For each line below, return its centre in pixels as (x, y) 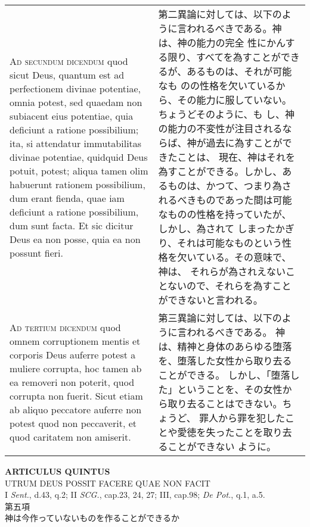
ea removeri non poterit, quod (72, 382)
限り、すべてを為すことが (224, 57)
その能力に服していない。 (235, 100)
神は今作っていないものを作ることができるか (92, 518)
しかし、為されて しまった (217, 228)
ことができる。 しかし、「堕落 (224, 375)
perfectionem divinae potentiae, (75, 88)
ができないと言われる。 (210, 300)
